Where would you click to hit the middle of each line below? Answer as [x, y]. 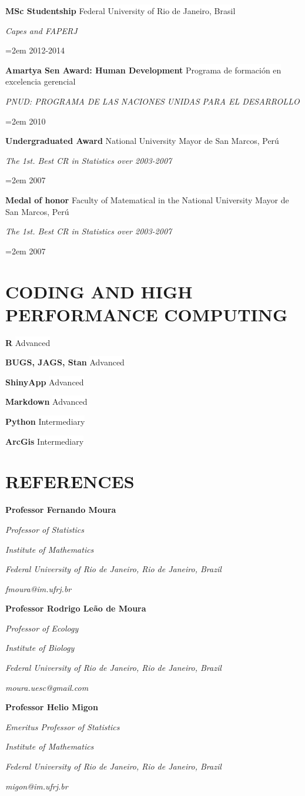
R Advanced [28, 342]
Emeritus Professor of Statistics [63, 726]
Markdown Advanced [46, 402]
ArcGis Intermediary [45, 441]
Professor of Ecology [42, 628]
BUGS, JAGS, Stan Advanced [65, 362]
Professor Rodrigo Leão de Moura [76, 608]
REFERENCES [70, 481]
